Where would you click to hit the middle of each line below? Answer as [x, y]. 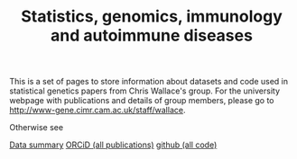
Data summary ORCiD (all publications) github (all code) [113, 145]
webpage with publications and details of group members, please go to [142, 101]
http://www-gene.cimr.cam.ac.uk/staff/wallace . [97, 110]
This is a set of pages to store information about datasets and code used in [149, 82]
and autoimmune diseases [152, 35]
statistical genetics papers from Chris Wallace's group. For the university [145, 91]
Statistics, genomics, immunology [152, 17]
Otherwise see [37, 128]
